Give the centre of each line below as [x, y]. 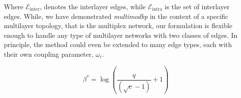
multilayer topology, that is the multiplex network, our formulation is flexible [118, 25]
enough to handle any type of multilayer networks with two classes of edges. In [121, 35]
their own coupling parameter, [49, 54]
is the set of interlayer [197, 6]
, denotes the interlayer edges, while [93, 6]
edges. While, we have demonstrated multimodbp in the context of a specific [116, 16]
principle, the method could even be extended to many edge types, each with [118, 44]
